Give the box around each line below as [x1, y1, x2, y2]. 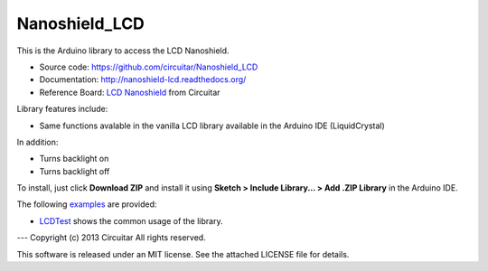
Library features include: [16, 104, 108, 115]
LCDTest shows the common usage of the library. [39, 215, 223, 226]
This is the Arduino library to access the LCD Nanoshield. [16, 45, 230, 56]
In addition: [16, 136, 59, 147]
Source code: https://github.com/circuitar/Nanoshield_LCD [39, 61, 258, 72]
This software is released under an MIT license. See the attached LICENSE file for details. [16, 248, 350, 259]
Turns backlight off [39, 165, 110, 176]
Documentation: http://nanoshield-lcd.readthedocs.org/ [39, 74, 247, 85]
